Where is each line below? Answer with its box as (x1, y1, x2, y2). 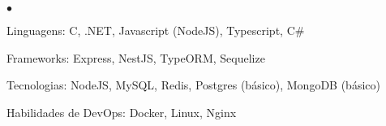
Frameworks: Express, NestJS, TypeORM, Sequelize (6, 49, 265, 66)
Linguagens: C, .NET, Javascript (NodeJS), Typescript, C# (6, 22, 305, 38)
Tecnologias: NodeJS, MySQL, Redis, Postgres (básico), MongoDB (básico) (6, 76, 380, 93)
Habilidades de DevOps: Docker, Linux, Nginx (6, 103, 237, 120)
